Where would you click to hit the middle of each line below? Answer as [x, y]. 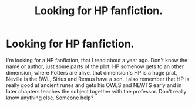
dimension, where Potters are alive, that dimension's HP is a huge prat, [92, 72]
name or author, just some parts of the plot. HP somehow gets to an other [95, 66]
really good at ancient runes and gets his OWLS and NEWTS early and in [94, 85]
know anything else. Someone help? [50, 98]
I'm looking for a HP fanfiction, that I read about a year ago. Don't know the [97, 60]
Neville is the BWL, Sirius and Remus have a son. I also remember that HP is [98, 79]
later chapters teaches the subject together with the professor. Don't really [96, 91]
